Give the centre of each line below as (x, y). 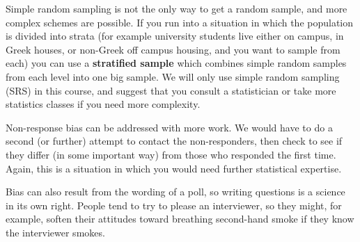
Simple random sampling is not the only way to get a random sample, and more (177, 8)
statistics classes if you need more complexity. (103, 104)
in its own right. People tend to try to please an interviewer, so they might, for (174, 205)
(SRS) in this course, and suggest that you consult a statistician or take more (171, 90)
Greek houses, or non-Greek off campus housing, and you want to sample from (173, 49)
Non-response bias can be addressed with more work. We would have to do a (169, 127)
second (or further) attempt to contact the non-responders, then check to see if (174, 141)
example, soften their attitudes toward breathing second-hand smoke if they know (180, 219)
